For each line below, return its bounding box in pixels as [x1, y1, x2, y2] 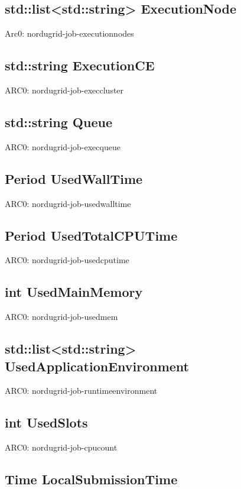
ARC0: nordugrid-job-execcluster [5, 84, 124, 96]
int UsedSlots [5, 413, 88, 432]
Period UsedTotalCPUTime [5, 226, 178, 244]
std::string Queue [5, 112, 112, 131]
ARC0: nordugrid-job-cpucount [5, 441, 118, 454]
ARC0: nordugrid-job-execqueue [5, 140, 120, 153]
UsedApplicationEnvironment [5, 357, 189, 375]
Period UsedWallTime [5, 169, 143, 187]
